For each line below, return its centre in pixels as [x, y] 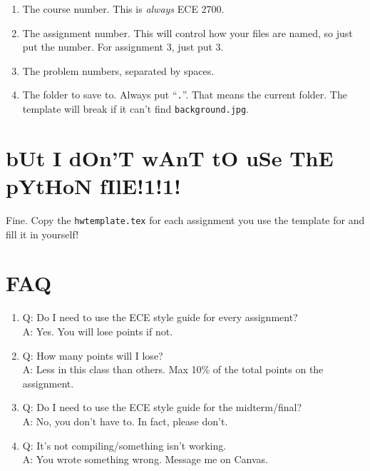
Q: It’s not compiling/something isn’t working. [124, 445]
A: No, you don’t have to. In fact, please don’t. [125, 421]
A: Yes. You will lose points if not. [98, 331]
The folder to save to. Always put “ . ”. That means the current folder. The [185, 95]
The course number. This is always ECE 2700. [123, 9]
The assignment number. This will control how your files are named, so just [187, 32]
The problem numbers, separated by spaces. [118, 70]
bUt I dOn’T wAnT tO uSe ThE [170, 157]
